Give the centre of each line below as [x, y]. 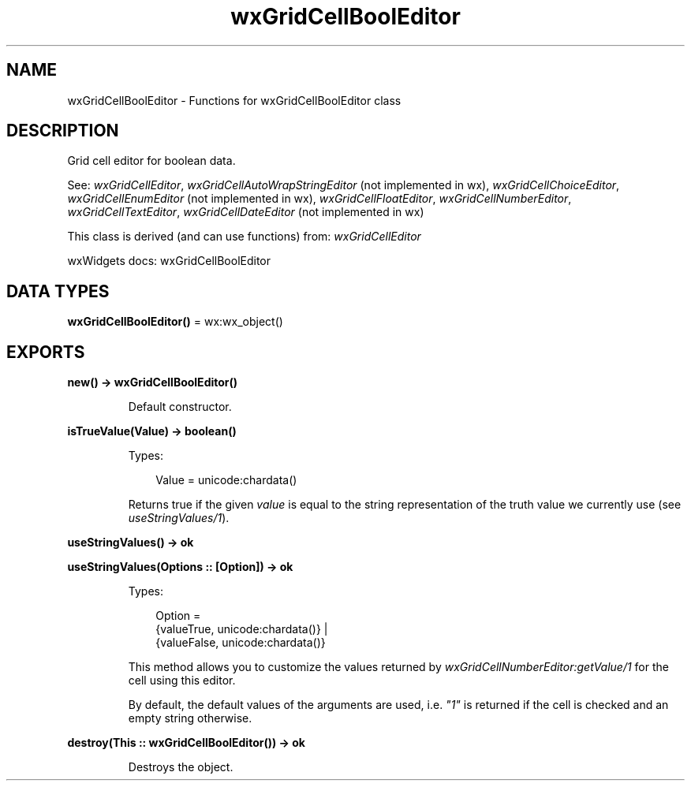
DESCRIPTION [63, 131]
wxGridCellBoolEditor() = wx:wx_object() [175, 322]
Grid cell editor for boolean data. [151, 161]
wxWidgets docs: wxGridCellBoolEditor [169, 261]
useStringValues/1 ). [179, 518]
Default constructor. [180, 407]
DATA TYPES [58, 291]
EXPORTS [46, 352]
